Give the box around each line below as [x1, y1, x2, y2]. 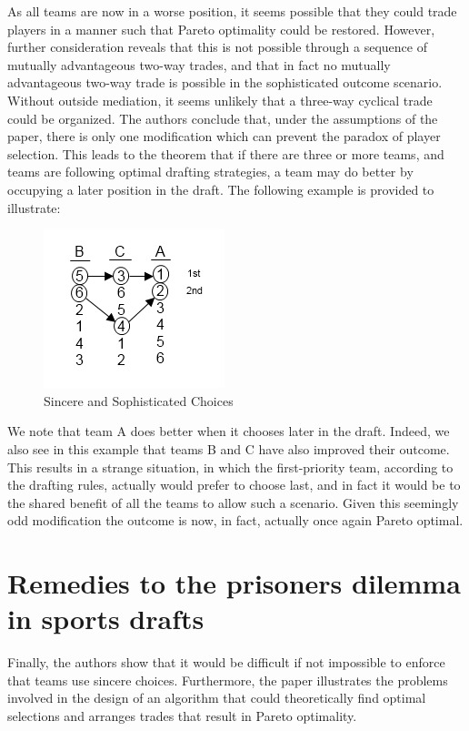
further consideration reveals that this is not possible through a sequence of [7, 37, 427, 56]
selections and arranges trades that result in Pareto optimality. [7, 706, 357, 725]
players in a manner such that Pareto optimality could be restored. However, [7, 19, 435, 38]
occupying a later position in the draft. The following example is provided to [7, 179, 434, 198]
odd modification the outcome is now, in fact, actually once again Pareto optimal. [7, 511, 464, 530]
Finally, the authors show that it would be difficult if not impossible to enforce [7, 653, 445, 672]
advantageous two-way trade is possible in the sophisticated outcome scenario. [7, 73, 443, 92]
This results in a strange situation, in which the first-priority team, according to [7, 457, 454, 476]
